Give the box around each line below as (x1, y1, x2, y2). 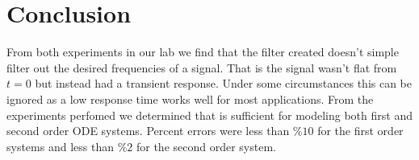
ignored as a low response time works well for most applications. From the (6, 90, 374, 107)
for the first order (317, 122, 404, 139)
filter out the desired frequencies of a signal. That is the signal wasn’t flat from (6, 59, 397, 76)
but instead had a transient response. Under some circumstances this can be (35, 75, 413, 92)
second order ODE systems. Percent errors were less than (6, 122, 290, 139)
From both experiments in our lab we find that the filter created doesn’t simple (6, 43, 399, 60)
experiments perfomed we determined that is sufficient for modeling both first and (6, 106, 413, 123)
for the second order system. (136, 137, 276, 154)
